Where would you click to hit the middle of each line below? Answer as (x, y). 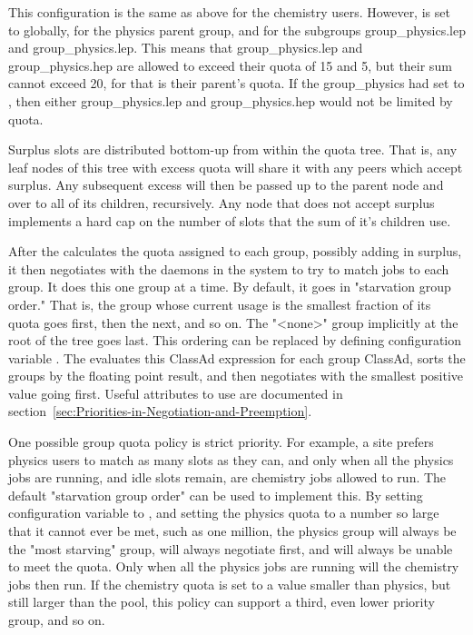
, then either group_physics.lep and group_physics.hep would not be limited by (231, 100)
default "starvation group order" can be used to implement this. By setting (216, 495)
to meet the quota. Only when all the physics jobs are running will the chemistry (234, 566)
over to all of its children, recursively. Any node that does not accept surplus (222, 202)
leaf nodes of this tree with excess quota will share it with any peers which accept (236, 167)
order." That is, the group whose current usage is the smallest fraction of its (220, 304)
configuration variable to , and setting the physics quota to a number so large (224, 513)
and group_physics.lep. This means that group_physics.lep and (186, 48)
